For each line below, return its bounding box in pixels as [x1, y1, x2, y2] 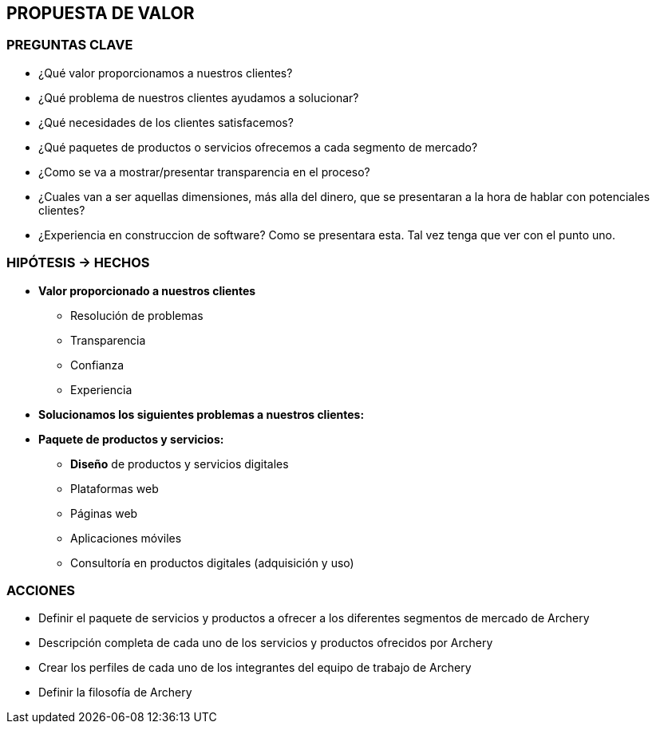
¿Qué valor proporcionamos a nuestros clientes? [38, 65, 293, 80]
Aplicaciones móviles [70, 531, 182, 545]
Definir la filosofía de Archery [38, 685, 192, 700]
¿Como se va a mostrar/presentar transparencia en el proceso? [38, 164, 370, 179]
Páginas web [70, 506, 138, 520]
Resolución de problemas [70, 308, 204, 322]
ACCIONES [6, 582, 76, 598]
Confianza [70, 357, 124, 372]
